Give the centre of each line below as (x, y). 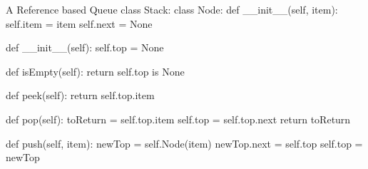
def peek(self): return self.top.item (80, 95)
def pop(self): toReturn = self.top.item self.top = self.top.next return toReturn (178, 119)
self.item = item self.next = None (79, 23)
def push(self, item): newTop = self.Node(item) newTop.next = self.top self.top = (184, 143)
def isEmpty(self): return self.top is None (95, 71)
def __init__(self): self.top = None (85, 47)
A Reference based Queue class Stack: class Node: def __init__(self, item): (172, 9)
